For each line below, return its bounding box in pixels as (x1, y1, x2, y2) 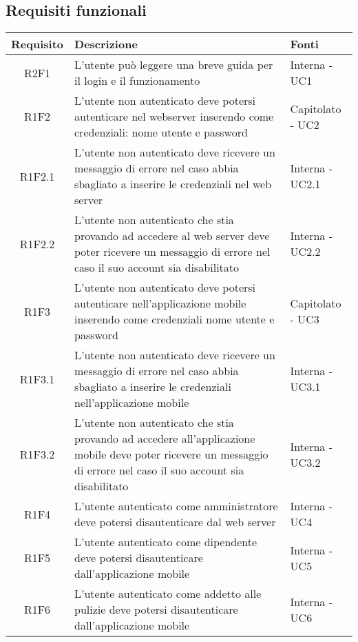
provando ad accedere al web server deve (74, 228, 270, 244)
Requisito (11, 36, 64, 52)
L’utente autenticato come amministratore (74, 498, 278, 514)
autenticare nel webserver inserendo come (74, 108, 274, 125)
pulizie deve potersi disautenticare (74, 601, 238, 618)
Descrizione (74, 36, 138, 52)
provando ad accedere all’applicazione (74, 430, 255, 447)
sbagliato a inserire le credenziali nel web (74, 176, 272, 192)
